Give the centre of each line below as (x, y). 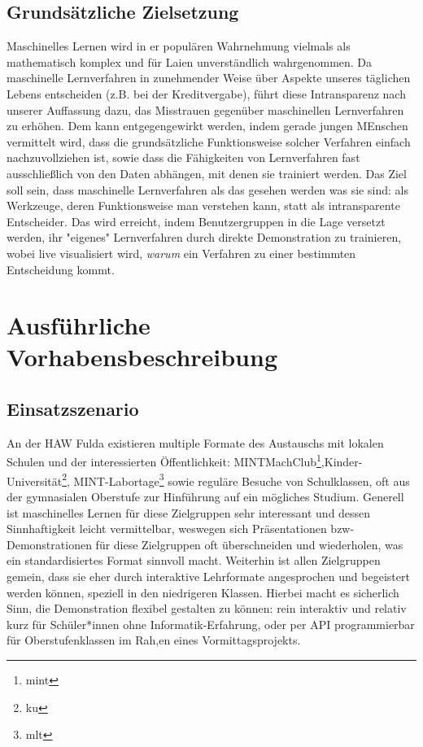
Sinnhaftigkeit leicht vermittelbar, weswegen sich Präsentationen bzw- (181, 529)
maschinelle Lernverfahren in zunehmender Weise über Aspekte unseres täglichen (209, 78)
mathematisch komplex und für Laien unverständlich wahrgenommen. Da (190, 61)
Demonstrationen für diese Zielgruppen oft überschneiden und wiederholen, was (205, 544)
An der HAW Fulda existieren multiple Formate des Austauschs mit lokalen (195, 442)
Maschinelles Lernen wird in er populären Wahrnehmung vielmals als (179, 46)
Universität (35, 481)
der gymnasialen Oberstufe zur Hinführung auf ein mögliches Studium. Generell (205, 496)
